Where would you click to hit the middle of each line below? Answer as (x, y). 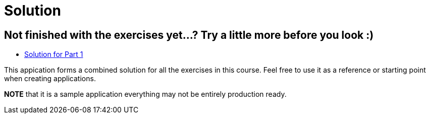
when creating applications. (50, 79)
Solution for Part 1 (54, 54)
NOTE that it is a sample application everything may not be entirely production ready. (145, 94)
